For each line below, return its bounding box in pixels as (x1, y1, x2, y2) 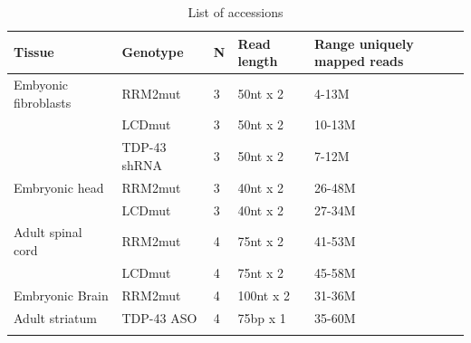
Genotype (121, 43, 184, 62)
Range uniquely (314, 33, 414, 52)
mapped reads (314, 52, 404, 71)
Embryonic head (14, 177, 104, 196)
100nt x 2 (237, 285, 291, 304)
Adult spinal (14, 223, 82, 242)
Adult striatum (14, 308, 97, 327)
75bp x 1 (237, 308, 286, 327)
